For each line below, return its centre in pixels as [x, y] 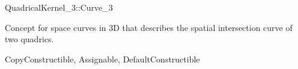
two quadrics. [29, 39]
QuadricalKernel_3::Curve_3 [59, 7]
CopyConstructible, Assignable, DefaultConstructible [102, 59]
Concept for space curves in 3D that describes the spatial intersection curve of [149, 27]
